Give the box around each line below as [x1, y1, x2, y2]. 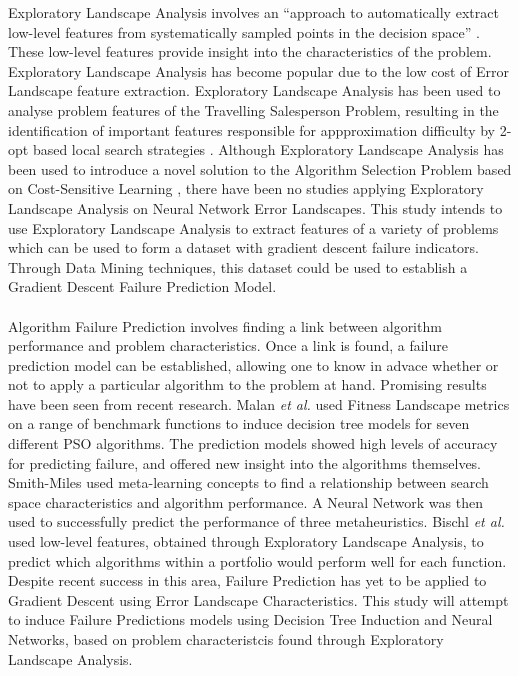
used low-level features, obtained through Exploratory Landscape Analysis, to [8, 531, 484, 552]
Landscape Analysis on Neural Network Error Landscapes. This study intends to [8, 197, 503, 218]
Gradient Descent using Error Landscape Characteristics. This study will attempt [8, 589, 509, 610]
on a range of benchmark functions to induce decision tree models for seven [8, 413, 470, 434]
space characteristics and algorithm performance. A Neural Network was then [8, 491, 483, 512]
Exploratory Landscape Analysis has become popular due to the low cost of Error [8, 60, 509, 81]
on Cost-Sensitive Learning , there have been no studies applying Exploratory [8, 178, 484, 199]
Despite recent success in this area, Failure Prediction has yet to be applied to [8, 570, 487, 591]
